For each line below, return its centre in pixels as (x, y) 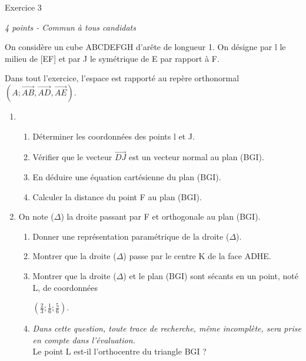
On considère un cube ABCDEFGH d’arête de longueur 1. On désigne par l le (145, 47)
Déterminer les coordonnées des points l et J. (114, 136)
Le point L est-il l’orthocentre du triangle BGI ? (119, 351)
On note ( (36, 216)
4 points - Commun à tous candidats (70, 27)
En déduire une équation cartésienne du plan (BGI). (127, 176)
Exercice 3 (23, 7)
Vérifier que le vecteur (72, 157)
